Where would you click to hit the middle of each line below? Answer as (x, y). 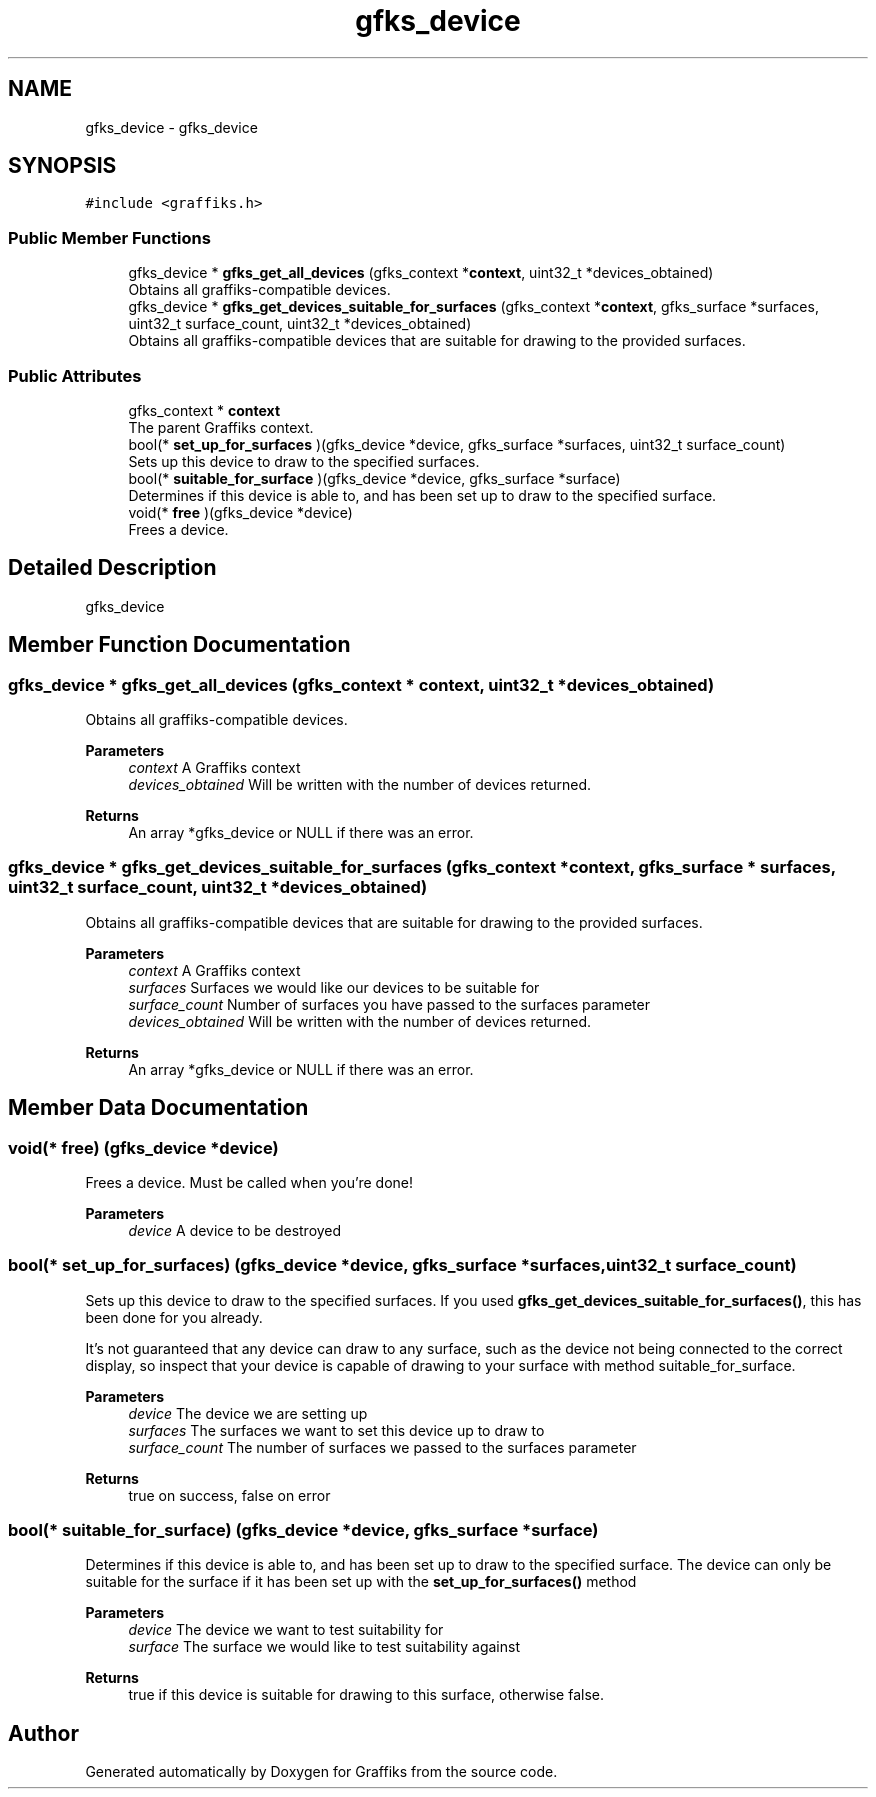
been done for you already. (174, 1317)
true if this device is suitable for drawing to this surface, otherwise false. (366, 1695)
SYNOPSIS (62, 166)
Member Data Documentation (158, 1108)
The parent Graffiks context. (221, 427)
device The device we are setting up (248, 1413)
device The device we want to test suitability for (286, 1630)
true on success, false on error (229, 1495)
